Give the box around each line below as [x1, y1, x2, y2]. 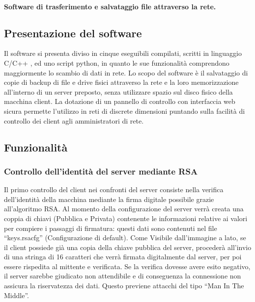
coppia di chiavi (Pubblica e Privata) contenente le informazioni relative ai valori [4, 213, 248, 223]
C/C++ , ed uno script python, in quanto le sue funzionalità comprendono [4, 57, 229, 68]
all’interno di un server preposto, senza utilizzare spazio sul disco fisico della [4, 86, 233, 97]
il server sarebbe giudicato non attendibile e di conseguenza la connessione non [4, 271, 241, 281]
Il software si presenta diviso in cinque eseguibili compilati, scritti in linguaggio [4, 48, 242, 58]
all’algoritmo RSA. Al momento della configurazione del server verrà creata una [4, 203, 244, 214]
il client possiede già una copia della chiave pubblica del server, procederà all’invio [4, 242, 252, 252]
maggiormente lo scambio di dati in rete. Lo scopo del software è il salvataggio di [4, 67, 248, 77]
